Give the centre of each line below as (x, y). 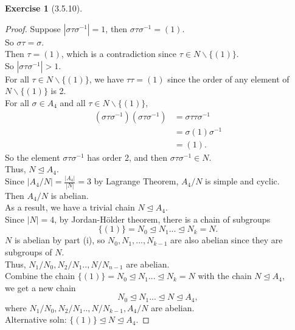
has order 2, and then (127, 157)
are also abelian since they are (227, 240)
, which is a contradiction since (119, 54)
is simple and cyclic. (242, 181)
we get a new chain (40, 287)
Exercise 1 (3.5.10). (44, 8)
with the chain (225, 276)
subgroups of (29, 251)
